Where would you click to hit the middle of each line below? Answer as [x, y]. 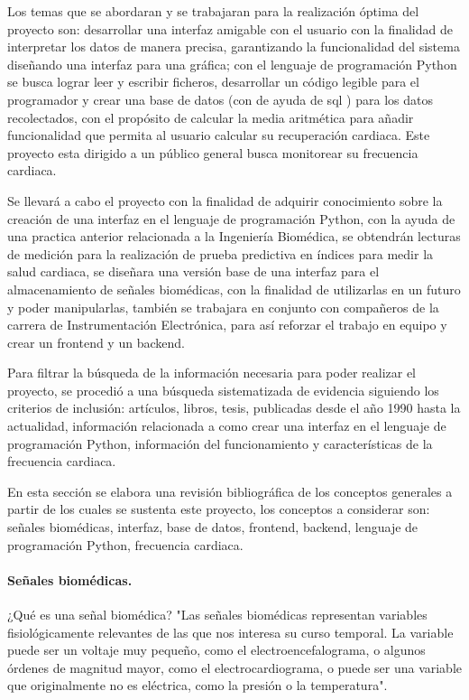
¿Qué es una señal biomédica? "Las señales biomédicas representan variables [217, 615]
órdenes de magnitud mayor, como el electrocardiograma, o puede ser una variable [235, 667]
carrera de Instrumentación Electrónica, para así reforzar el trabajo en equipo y [227, 325]
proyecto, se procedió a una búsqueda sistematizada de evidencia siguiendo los [223, 390]
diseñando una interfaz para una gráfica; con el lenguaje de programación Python [232, 64]
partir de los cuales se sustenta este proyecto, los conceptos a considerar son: [219, 509]
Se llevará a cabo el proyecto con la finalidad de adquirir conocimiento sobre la [225, 200]
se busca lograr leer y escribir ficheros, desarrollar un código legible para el [213, 82]
